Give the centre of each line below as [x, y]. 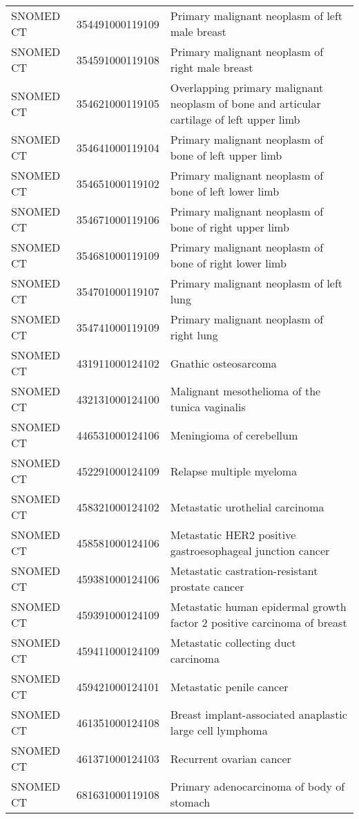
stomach [190, 802]
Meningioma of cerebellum [234, 435]
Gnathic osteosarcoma [223, 363]
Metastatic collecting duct [233, 642]
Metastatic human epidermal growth [258, 606]
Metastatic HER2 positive [233, 535]
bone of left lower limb [225, 191]
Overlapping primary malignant [247, 87]
